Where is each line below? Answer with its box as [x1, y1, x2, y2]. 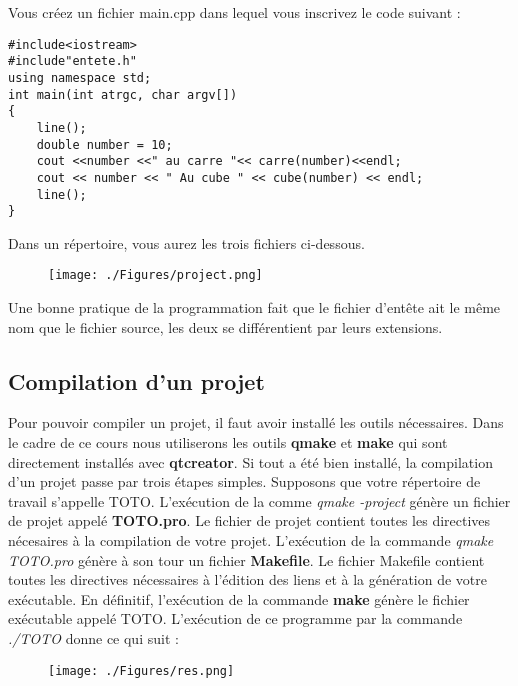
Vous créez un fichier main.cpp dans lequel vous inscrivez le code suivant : [8, 2, 461, 22]
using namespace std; [8, 70, 152, 85]
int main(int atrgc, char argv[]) [8, 87, 238, 102]
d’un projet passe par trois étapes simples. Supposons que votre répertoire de [8, 471, 481, 492]
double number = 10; [36, 137, 173, 152]
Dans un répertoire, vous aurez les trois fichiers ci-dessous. [8, 232, 365, 253]
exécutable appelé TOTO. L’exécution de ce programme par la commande [8, 608, 463, 629]
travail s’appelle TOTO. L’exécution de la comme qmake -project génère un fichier [8, 490, 511, 511]
